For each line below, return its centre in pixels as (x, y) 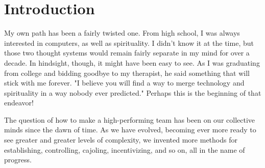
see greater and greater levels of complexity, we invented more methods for (121, 140)
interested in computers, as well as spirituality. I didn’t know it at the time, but (129, 43)
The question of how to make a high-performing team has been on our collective (130, 119)
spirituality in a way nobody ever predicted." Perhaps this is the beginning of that (133, 92)
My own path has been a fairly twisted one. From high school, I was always (122, 33)
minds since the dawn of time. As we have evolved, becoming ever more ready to (130, 130)
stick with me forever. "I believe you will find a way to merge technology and (124, 83)
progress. (18, 160)
